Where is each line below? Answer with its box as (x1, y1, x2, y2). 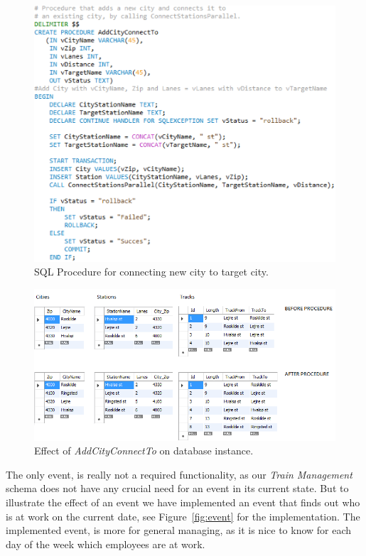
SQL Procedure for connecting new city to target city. (34, 264, 269, 279)
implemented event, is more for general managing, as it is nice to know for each (6, 523, 352, 538)
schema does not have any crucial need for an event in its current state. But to (6, 481, 349, 496)
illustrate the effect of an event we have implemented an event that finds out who (6, 495, 360, 510)
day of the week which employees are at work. (6, 536, 205, 551)
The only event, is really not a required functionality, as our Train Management (6, 467, 352, 481)
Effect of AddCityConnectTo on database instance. (34, 443, 254, 458)
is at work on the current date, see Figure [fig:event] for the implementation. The (6, 508, 360, 523)
